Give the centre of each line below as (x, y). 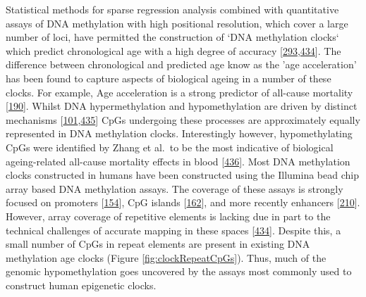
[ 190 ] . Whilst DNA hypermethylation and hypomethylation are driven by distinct (182, 106)
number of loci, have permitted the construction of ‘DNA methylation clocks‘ (172, 37)
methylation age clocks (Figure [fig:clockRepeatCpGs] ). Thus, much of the (166, 257)
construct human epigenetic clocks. (81, 285)
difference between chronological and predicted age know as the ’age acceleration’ (181, 64)
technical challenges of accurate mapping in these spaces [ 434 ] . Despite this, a (173, 230)
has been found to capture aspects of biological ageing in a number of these (169, 78)
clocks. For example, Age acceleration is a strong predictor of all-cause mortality (179, 92)
